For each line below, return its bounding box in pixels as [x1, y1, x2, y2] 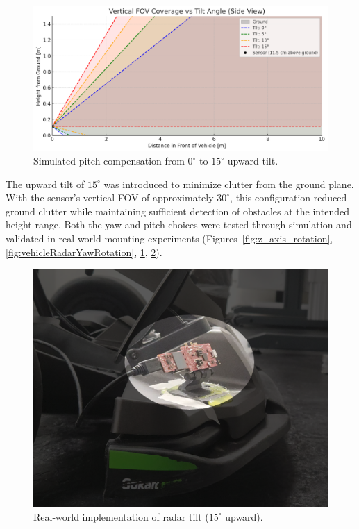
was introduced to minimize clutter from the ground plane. [103, 176, 354, 191]
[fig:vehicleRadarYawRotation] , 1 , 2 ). [6, 244, 162, 259]
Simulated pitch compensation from [33, 153, 185, 168]
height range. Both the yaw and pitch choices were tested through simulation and [6, 217, 352, 232]
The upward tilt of [6, 176, 85, 191]
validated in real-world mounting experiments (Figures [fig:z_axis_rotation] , [6, 231, 333, 246]
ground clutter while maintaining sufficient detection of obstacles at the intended [6, 203, 349, 218]
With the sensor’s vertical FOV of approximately [6, 190, 214, 205]
